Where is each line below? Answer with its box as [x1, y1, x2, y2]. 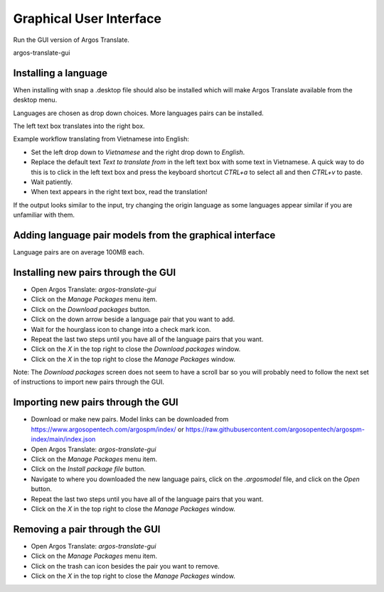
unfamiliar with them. [13, 210, 75, 220]
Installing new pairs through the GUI [13, 267, 176, 279]
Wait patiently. [31, 178, 73, 186]
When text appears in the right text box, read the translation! [31, 188, 208, 196]
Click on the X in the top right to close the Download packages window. [31, 345, 241, 353]
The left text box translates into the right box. [13, 122, 145, 131]
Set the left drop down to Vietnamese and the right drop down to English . [31, 148, 245, 156]
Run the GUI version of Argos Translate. [13, 36, 129, 44]
